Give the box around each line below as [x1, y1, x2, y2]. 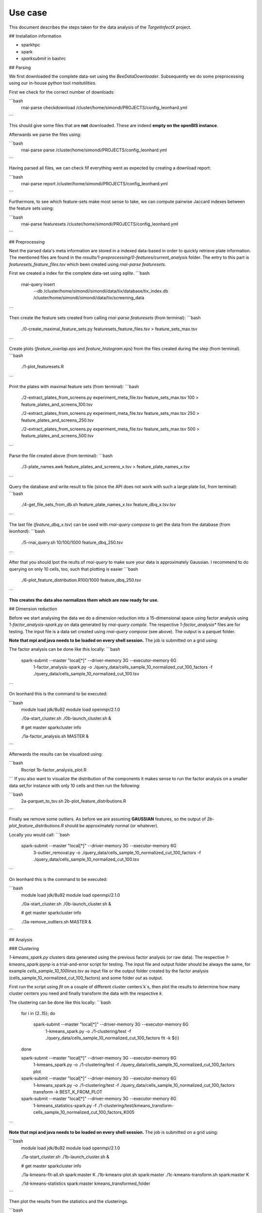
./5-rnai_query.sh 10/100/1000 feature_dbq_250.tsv [21, 539, 123, 545]
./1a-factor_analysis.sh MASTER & [21, 733, 89, 739]
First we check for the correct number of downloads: [9, 89, 115, 95]
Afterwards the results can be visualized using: [9, 751, 103, 757]
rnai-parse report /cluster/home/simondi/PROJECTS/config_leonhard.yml [21, 180, 168, 186]
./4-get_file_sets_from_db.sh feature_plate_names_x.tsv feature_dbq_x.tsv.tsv [21, 502, 176, 508]
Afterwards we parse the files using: [9, 131, 82, 137]
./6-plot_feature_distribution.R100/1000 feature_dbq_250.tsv [21, 577, 142, 583]
